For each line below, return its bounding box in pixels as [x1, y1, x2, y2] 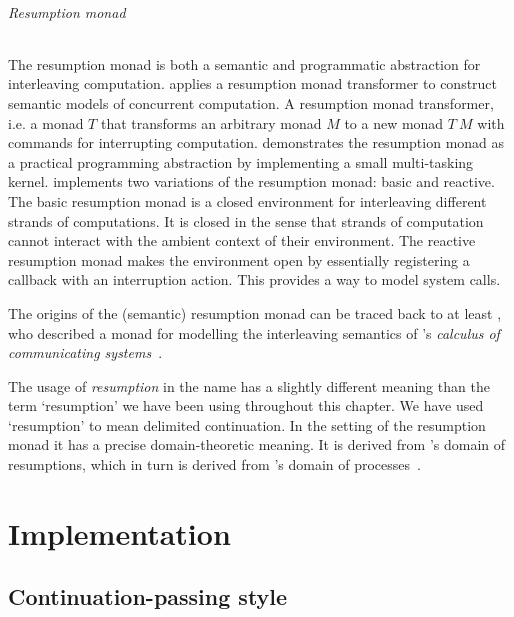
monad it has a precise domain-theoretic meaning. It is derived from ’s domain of [8, 434, 506, 455]
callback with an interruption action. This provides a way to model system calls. [8, 269, 501, 290]
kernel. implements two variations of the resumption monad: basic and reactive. [8, 171, 495, 192]
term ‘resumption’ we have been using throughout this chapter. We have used [8, 395, 484, 416]
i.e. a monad [8, 112, 84, 133]
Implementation [8, 512, 231, 553]
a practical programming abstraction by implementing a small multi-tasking [8, 151, 474, 172]
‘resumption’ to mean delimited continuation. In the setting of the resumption [8, 414, 486, 435]
